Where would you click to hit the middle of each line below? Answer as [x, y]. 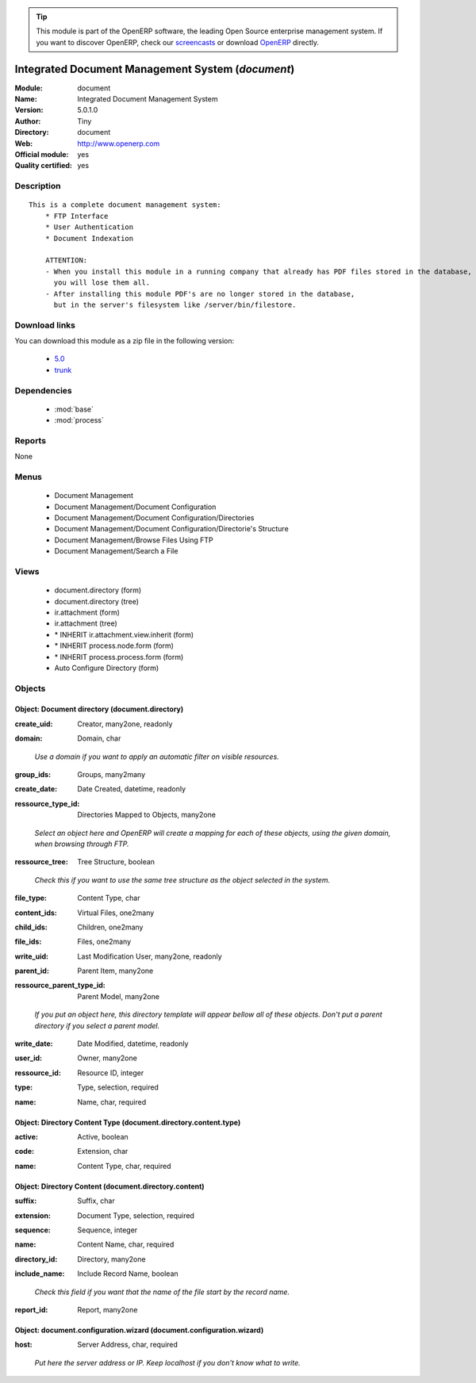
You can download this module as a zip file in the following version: [125, 341]
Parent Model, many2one [119, 996]
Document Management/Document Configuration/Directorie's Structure [171, 529]
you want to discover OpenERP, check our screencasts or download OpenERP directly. [178, 42]
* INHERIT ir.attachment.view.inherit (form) [124, 634]
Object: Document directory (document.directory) [99, 709]
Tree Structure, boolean [116, 862]
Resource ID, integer [111, 1073]
